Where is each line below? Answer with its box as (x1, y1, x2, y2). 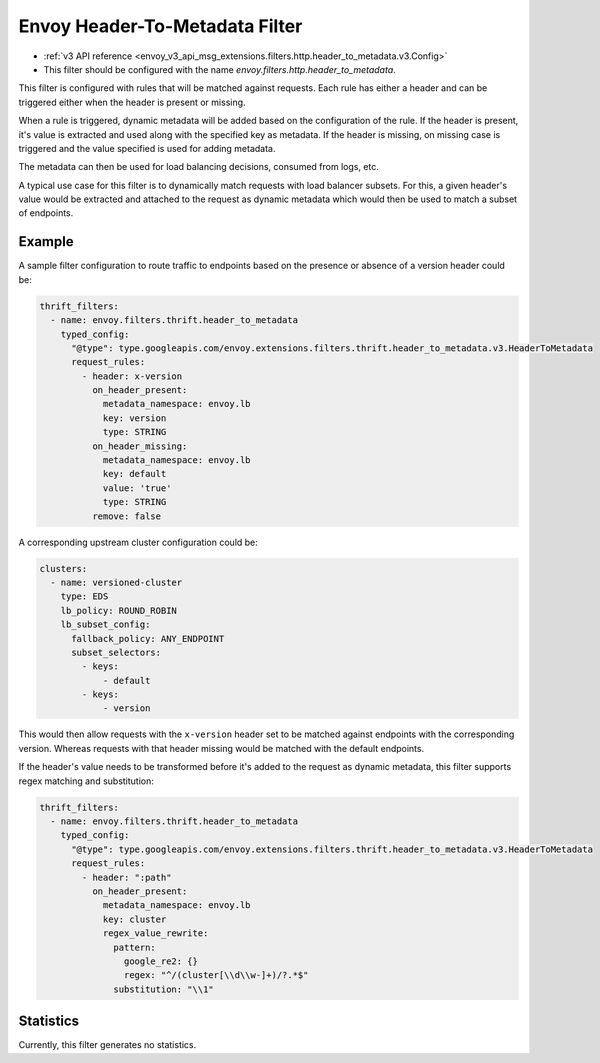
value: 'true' (102, 482, 172, 494)
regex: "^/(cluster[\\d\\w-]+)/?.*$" (123, 970, 309, 981)
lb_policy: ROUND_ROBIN (60, 605, 177, 616)
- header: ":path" (81, 871, 172, 883)
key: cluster (102, 913, 167, 925)
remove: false (91, 510, 162, 522)
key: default (102, 468, 167, 480)
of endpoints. (18, 207, 74, 219)
